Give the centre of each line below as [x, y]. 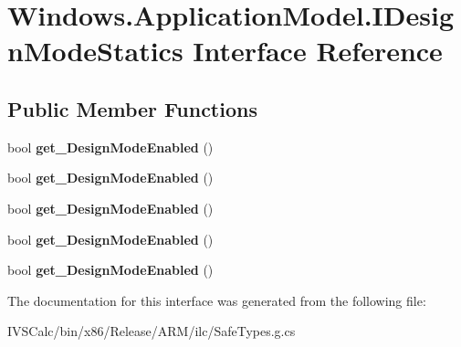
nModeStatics [95, 51]
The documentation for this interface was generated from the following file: [217, 300]
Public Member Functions [132, 108]
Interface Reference [318, 51]
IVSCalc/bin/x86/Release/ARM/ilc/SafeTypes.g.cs [152, 331]
